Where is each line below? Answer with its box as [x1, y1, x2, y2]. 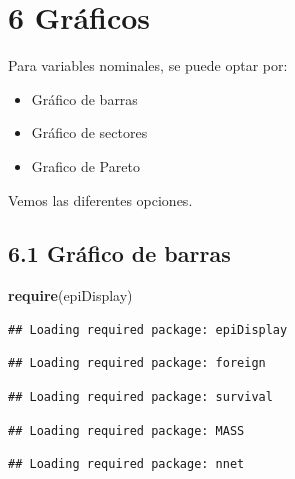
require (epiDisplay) [8, 285, 133, 306]
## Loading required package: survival [8, 390, 273, 405]
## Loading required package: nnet [8, 457, 245, 472]
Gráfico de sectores [31, 122, 148, 143]
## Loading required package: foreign [8, 356, 266, 371]
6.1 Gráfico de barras [8, 238, 231, 269]
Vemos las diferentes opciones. [8, 189, 193, 210]
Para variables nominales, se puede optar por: [8, 55, 288, 76]
